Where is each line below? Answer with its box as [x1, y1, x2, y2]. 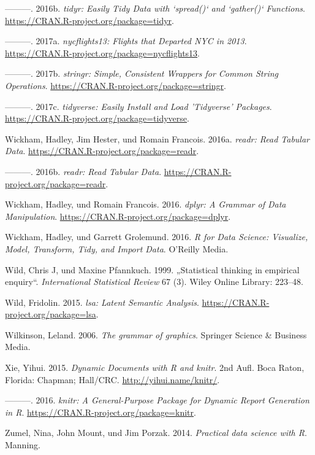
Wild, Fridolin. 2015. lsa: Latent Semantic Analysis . [5, 295, 199, 308]
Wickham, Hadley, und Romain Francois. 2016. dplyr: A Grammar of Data [5, 198, 286, 211]
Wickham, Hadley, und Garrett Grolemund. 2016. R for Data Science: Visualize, [5, 230, 308, 243]
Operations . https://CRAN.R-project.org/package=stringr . [5, 79, 226, 91]
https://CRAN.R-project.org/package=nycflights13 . [5, 46, 200, 59]
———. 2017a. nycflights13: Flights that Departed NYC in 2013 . [5, 34, 247, 47]
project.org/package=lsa [5, 308, 96, 321]
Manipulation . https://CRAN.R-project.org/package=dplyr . [5, 209, 231, 222]
